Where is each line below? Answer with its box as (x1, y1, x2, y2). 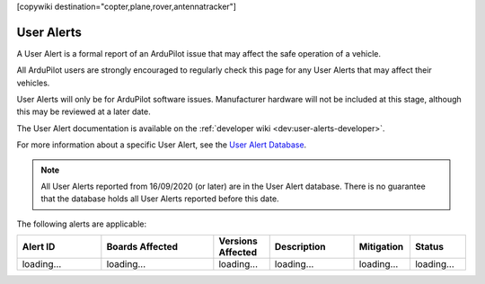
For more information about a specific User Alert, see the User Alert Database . (16, 139, 307, 150)
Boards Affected (106, 241, 179, 253)
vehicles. (16, 77, 50, 88)
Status (414, 241, 445, 253)
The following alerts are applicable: (16, 218, 147, 229)
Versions (218, 235, 258, 247)
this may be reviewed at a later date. (16, 106, 152, 117)
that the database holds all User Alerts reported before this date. (40, 193, 279, 204)
